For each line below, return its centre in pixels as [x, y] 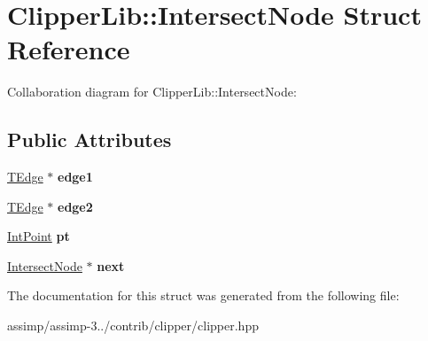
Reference [69, 49]
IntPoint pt [39, 236]
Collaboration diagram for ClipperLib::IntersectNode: [152, 92]
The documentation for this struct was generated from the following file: [203, 295]
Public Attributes [89, 139]
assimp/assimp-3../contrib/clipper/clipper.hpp [133, 325]
